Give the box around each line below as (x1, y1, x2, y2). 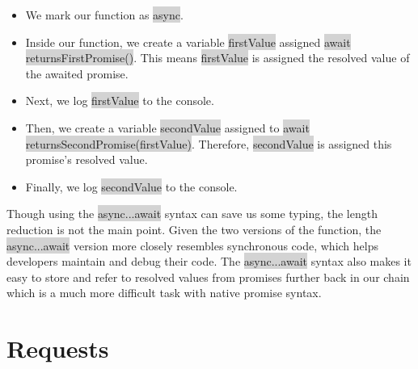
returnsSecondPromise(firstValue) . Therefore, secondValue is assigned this (25, 135, 392, 152)
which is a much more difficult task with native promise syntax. (6, 284, 322, 301)
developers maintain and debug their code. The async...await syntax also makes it (6, 253, 412, 270)
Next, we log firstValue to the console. (25, 92, 214, 109)
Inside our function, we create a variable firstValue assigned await (25, 33, 351, 50)
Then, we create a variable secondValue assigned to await (25, 119, 310, 136)
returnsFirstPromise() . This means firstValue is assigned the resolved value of (25, 49, 410, 66)
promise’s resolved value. (25, 151, 148, 168)
